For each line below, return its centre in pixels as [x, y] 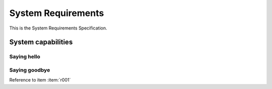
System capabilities [41, 42]
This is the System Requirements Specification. [58, 28]
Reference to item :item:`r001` [40, 80]
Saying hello [25, 56]
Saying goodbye [30, 70]
